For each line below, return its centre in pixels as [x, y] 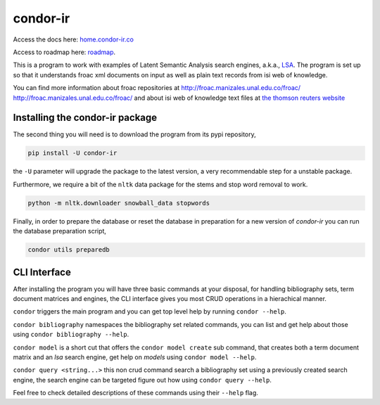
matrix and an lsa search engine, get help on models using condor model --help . [135, 357]
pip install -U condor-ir [72, 153]
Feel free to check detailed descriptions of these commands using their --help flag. [135, 393]
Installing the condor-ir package [85, 118]
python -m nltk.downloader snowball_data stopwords [119, 203]
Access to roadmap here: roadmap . [64, 52]
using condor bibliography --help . [71, 335]
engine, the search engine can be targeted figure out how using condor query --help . [142, 380]
